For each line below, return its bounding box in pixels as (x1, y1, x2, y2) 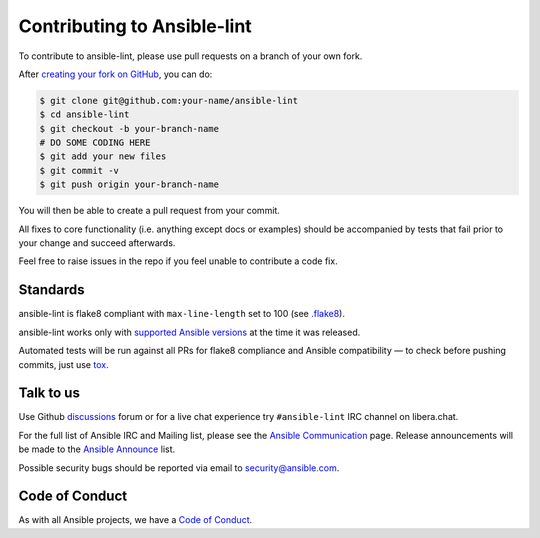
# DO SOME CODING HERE (39, 137, 151, 149)
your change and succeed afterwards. (18, 237, 176, 249)
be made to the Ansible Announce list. (18, 443, 176, 455)
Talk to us (18, 385, 80, 402)
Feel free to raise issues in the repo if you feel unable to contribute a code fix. (18, 255, 339, 267)
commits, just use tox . (18, 358, 109, 370)
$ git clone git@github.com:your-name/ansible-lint (39, 95, 299, 106)
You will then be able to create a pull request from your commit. (18, 205, 280, 217)
